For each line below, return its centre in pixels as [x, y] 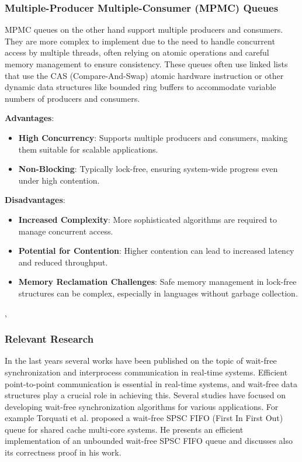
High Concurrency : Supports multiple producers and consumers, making [153, 137]
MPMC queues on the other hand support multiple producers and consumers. [144, 30]
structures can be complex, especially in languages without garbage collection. [158, 293]
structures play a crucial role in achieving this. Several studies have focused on [145, 395]
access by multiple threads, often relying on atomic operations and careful [137, 52]
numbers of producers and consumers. [72, 98]
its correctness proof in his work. [63, 452]
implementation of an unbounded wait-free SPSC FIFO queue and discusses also [149, 441]
